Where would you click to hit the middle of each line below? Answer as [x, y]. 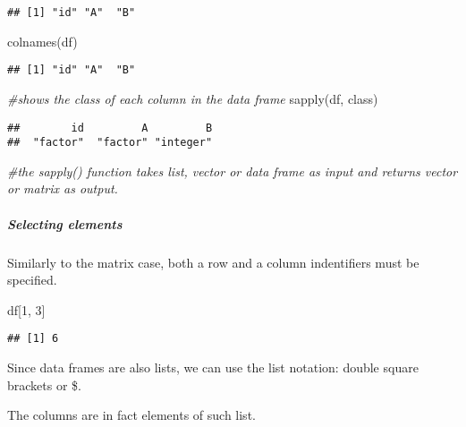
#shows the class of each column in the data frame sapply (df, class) [193, 98]
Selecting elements [65, 223]
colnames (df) [42, 41]
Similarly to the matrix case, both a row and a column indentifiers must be [213, 262]
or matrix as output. [63, 188]
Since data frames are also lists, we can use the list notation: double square [213, 367]
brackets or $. [44, 384]
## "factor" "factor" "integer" [110, 143]
